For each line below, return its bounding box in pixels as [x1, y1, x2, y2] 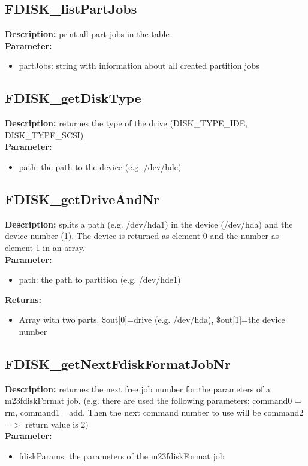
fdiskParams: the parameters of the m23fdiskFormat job [19, 449, 225, 462]
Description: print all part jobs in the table [5, 28, 170, 40]
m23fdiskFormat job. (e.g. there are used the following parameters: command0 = [5, 394, 301, 407]
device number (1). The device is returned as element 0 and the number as [5, 229, 279, 242]
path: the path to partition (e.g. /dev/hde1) [19, 273, 181, 286]
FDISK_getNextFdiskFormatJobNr [5, 354, 231, 373]
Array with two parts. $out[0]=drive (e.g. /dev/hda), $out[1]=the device [19, 313, 285, 326]
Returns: [5, 293, 42, 305]
